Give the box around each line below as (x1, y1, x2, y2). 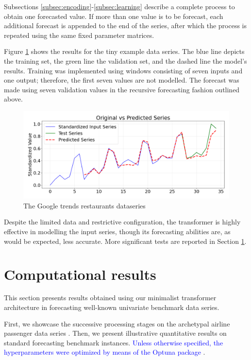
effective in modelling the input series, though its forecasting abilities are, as (4, 226, 231, 237)
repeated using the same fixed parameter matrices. (4, 30, 154, 40)
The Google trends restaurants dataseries (23, 200, 146, 210)
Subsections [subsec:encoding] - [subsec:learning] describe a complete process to (4, 1, 235, 11)
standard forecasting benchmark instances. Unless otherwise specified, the (4, 337, 223, 347)
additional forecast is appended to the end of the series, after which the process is (4, 20, 247, 31)
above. (4, 94, 23, 104)
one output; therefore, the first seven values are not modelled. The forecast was (4, 75, 239, 85)
